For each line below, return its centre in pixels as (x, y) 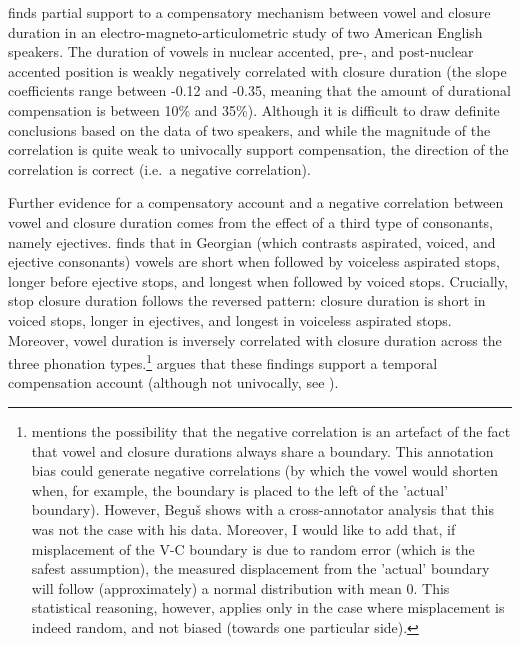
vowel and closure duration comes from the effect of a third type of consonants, (250, 221)
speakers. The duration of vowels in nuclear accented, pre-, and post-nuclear (241, 51)
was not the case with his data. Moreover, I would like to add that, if (243, 528)
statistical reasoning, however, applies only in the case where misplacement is (268, 607)
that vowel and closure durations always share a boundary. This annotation (262, 450)
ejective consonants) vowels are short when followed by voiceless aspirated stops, (254, 261)
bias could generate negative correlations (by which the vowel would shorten (265, 470)
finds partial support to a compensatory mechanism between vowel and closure (249, 12)
